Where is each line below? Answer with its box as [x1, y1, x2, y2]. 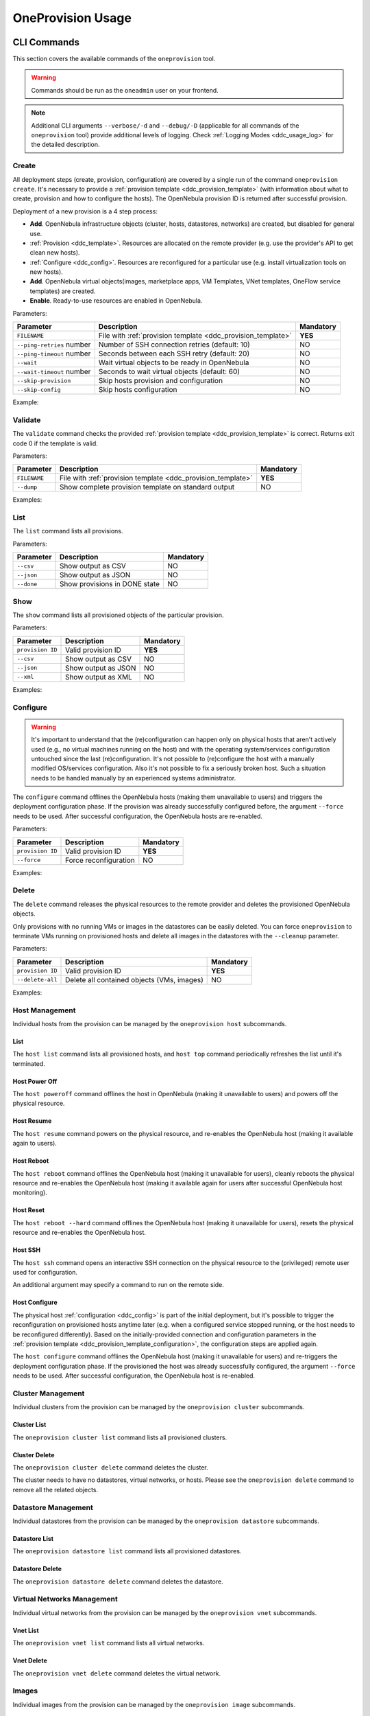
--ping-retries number [16, 340, 91, 349]
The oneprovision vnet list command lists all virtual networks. [12, 1639, 205, 1647]
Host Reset [12, 1206, 45, 1214]
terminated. [12, 1059, 46, 1067]
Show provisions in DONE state [59, 579, 160, 589]
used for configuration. [12, 1268, 78, 1276]
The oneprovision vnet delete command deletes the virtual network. [12, 1669, 221, 1678]
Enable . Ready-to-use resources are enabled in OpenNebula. [29, 297, 203, 305]
